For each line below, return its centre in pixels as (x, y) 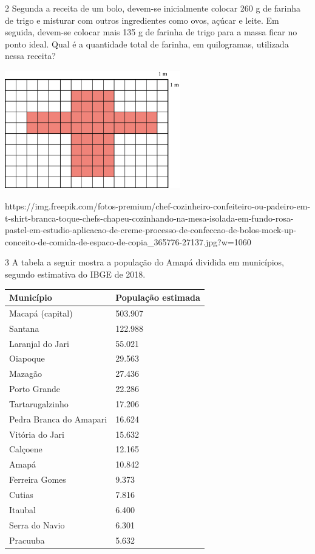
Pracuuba (27, 540)
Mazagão (26, 373)
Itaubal (22, 509)
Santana (24, 328)
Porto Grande (35, 389)
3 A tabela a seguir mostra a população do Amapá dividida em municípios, (144, 262)
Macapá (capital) (41, 313)
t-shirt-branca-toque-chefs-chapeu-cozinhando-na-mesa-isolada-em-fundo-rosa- (149, 218)
